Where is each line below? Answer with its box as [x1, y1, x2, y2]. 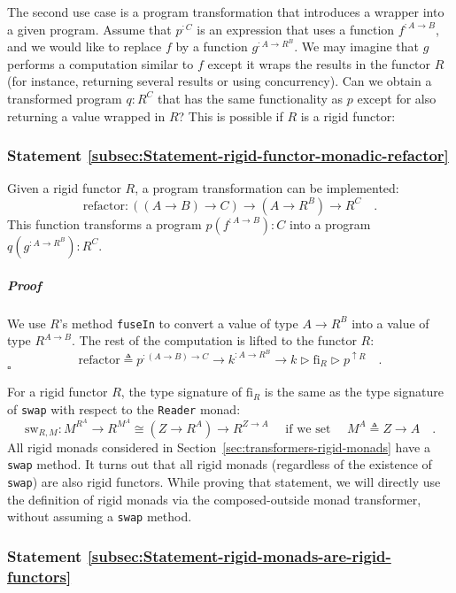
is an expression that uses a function [197, 19, 395, 38]
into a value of [352, 313, 429, 332]
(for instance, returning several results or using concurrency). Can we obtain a [7, 72, 432, 90]
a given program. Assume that [7, 19, 172, 38]
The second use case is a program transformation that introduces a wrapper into [7, 3, 444, 20]
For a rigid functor [7, 382, 108, 401]
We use [7, 313, 46, 332]
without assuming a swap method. [7, 507, 192, 526]
